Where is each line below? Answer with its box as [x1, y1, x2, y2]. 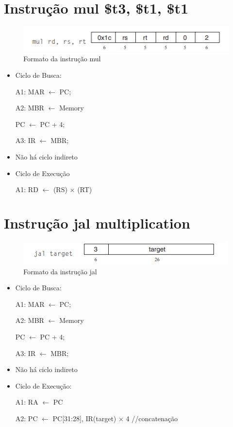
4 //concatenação [126, 413, 178, 423]
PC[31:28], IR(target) [52, 413, 116, 423]
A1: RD [15, 184, 38, 195]
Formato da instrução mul [23, 53, 101, 64]
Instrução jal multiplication [4, 213, 190, 232]
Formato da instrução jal [23, 266, 97, 276]
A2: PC [15, 413, 38, 423]
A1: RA [15, 397, 38, 407]
